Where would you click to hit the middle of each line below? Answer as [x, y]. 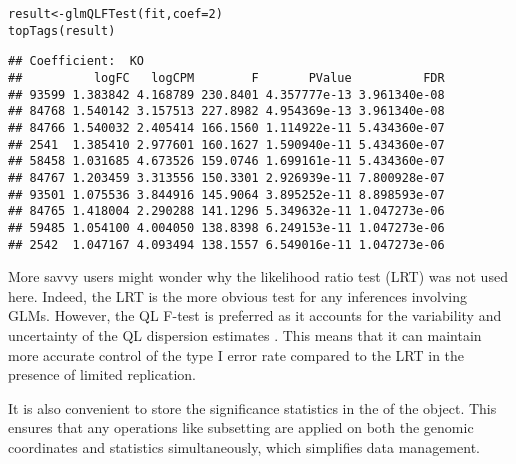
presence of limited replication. [102, 374]
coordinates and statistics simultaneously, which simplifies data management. [244, 446]
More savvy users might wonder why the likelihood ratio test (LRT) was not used [258, 276]
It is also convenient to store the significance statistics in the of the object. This [252, 407]
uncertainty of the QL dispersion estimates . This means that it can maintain [245, 334]
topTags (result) [62, 30]
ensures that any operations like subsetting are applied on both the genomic [241, 427]
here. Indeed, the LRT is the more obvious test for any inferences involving [237, 295]
